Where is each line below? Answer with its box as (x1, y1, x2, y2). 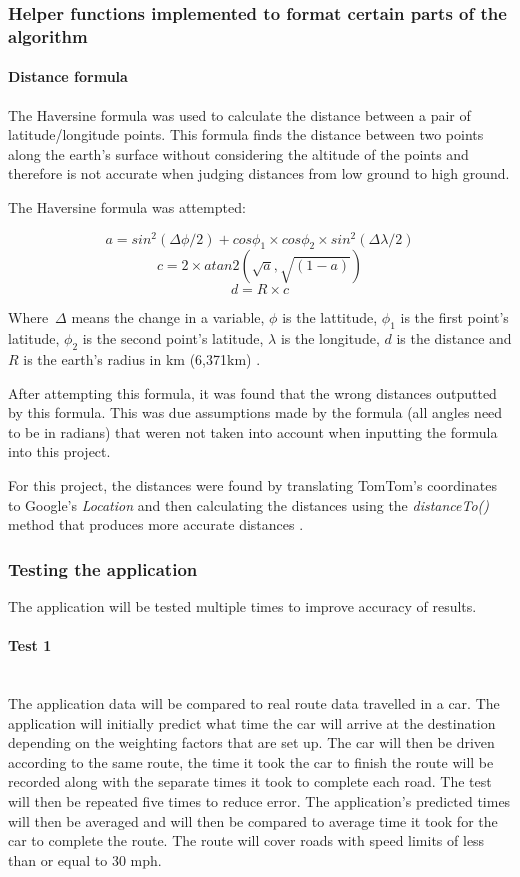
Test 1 (8, 635, 52, 656)
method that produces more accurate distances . (8, 514, 304, 535)
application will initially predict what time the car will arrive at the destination (8, 712, 496, 733)
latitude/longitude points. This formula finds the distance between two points (8, 124, 484, 145)
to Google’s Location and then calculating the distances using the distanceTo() (8, 494, 490, 515)
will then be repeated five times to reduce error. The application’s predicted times (8, 790, 511, 811)
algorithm (8, 23, 88, 48)
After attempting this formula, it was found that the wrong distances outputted (8, 382, 497, 403)
